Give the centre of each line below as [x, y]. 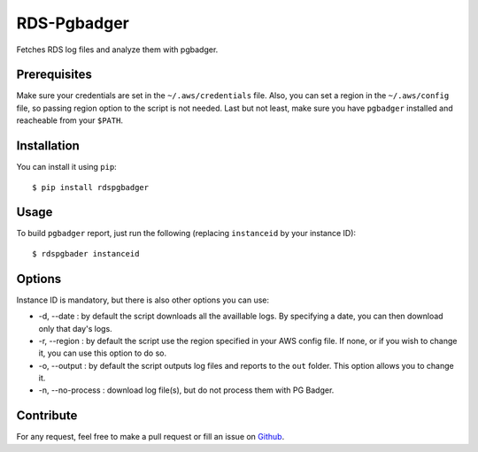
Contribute [47, 416]
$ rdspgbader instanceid [86, 253]
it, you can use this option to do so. [103, 353]
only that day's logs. [75, 328]
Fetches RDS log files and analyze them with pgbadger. [117, 50]
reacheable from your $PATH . [70, 120]
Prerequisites [54, 75]
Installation [48, 146]
